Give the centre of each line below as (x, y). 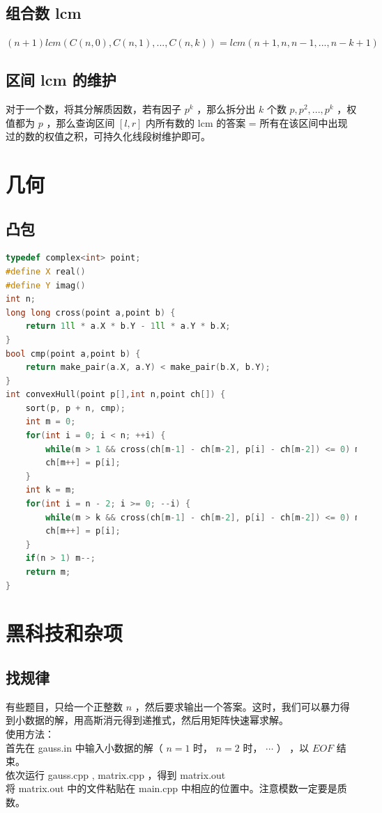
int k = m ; (51, 490)
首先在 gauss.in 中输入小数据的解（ (84, 747)
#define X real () (46, 271)
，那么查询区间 (81, 122)
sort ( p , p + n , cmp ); (75, 408)
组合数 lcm (44, 13)
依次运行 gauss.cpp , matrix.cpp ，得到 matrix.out (116, 774)
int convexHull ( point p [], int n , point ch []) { (116, 395)
